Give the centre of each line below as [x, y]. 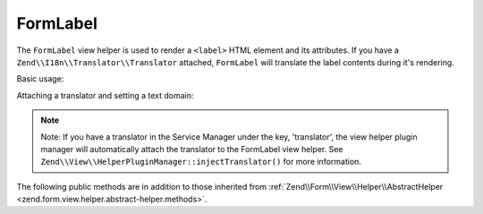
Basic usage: [40, 79]
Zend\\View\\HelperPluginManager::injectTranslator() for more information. [201, 162]
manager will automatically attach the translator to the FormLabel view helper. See [192, 149]
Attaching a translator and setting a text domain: [105, 95]
